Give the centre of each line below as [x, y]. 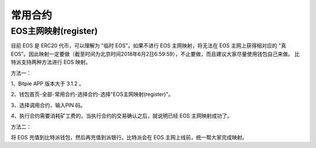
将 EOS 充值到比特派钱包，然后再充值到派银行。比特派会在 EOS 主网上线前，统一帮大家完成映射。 [129, 137]
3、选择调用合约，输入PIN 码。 [48, 105]
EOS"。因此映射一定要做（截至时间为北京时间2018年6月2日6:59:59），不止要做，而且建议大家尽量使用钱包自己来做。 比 [155, 54]
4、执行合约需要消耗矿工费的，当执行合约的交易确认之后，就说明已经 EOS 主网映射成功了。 [122, 116]
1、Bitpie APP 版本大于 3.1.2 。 [47, 83]
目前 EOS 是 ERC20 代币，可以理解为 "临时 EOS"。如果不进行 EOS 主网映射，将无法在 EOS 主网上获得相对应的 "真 [149, 46]
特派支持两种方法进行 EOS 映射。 [51, 62]
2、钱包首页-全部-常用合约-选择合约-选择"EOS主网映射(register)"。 [92, 94]
